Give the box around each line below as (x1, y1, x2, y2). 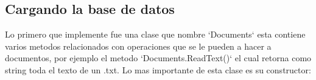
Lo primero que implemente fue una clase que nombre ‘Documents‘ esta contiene (5, 28, 306, 41)
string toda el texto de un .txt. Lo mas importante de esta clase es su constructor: (5, 63, 311, 76)
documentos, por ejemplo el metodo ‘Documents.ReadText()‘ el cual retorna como (5, 52, 312, 64)
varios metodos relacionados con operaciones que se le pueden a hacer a (5, 39, 272, 52)
